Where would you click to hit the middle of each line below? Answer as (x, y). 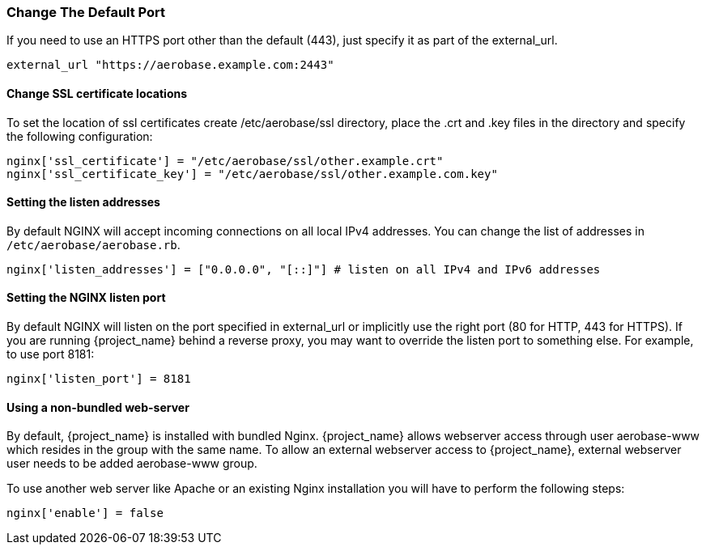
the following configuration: (80, 136)
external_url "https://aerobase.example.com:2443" (170, 65)
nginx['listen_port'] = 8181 (99, 379)
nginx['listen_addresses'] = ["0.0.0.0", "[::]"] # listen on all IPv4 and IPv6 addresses (304, 269)
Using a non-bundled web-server (98, 407)
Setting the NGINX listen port (86, 298)
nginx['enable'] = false (85, 513)
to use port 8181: (51, 354)
